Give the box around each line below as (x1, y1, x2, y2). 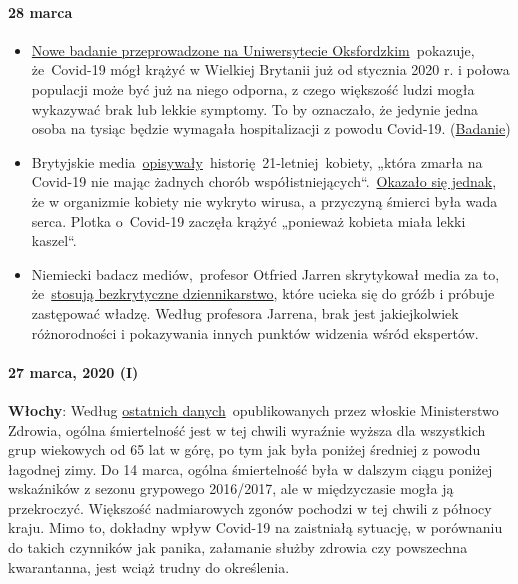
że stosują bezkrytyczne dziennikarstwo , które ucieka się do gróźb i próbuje (31, 283, 495, 304)
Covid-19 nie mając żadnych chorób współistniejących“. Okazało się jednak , (31, 171, 497, 192)
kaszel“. (31, 230, 77, 251)
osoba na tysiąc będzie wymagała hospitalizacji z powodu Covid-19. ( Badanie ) (31, 118, 511, 139)
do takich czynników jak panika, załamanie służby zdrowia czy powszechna (8, 537, 468, 558)
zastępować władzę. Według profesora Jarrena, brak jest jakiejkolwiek (31, 302, 459, 323)
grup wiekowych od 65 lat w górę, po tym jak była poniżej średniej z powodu (8, 439, 481, 460)
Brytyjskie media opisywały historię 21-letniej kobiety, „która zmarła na (31, 151, 483, 172)
